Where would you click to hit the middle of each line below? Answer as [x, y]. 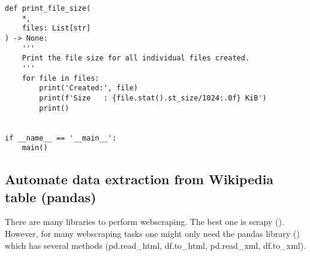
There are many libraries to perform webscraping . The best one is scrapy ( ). [145, 222]
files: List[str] [56, 28]
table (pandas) [51, 196]
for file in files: [61, 78]
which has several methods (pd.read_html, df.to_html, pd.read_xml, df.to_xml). [156, 245]
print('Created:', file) [88, 88]
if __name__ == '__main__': [61, 138]
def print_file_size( [48, 8]
